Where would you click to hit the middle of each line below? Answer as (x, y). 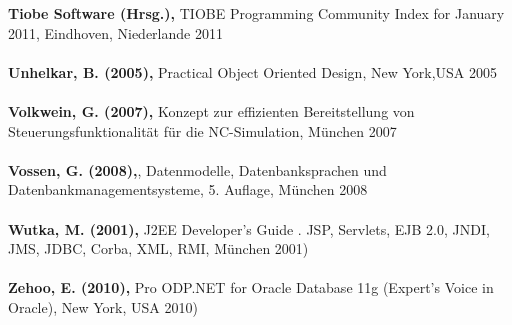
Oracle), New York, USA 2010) (103, 306)
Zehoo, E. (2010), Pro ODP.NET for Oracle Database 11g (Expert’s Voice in (251, 287)
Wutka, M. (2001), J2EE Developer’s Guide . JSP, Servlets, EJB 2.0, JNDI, (249, 228)
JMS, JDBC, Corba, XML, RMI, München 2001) (158, 248)
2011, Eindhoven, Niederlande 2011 (115, 32)
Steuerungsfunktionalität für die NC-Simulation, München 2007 (202, 130)
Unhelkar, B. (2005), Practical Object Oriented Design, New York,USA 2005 (252, 71)
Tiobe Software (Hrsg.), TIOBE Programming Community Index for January (256, 13)
